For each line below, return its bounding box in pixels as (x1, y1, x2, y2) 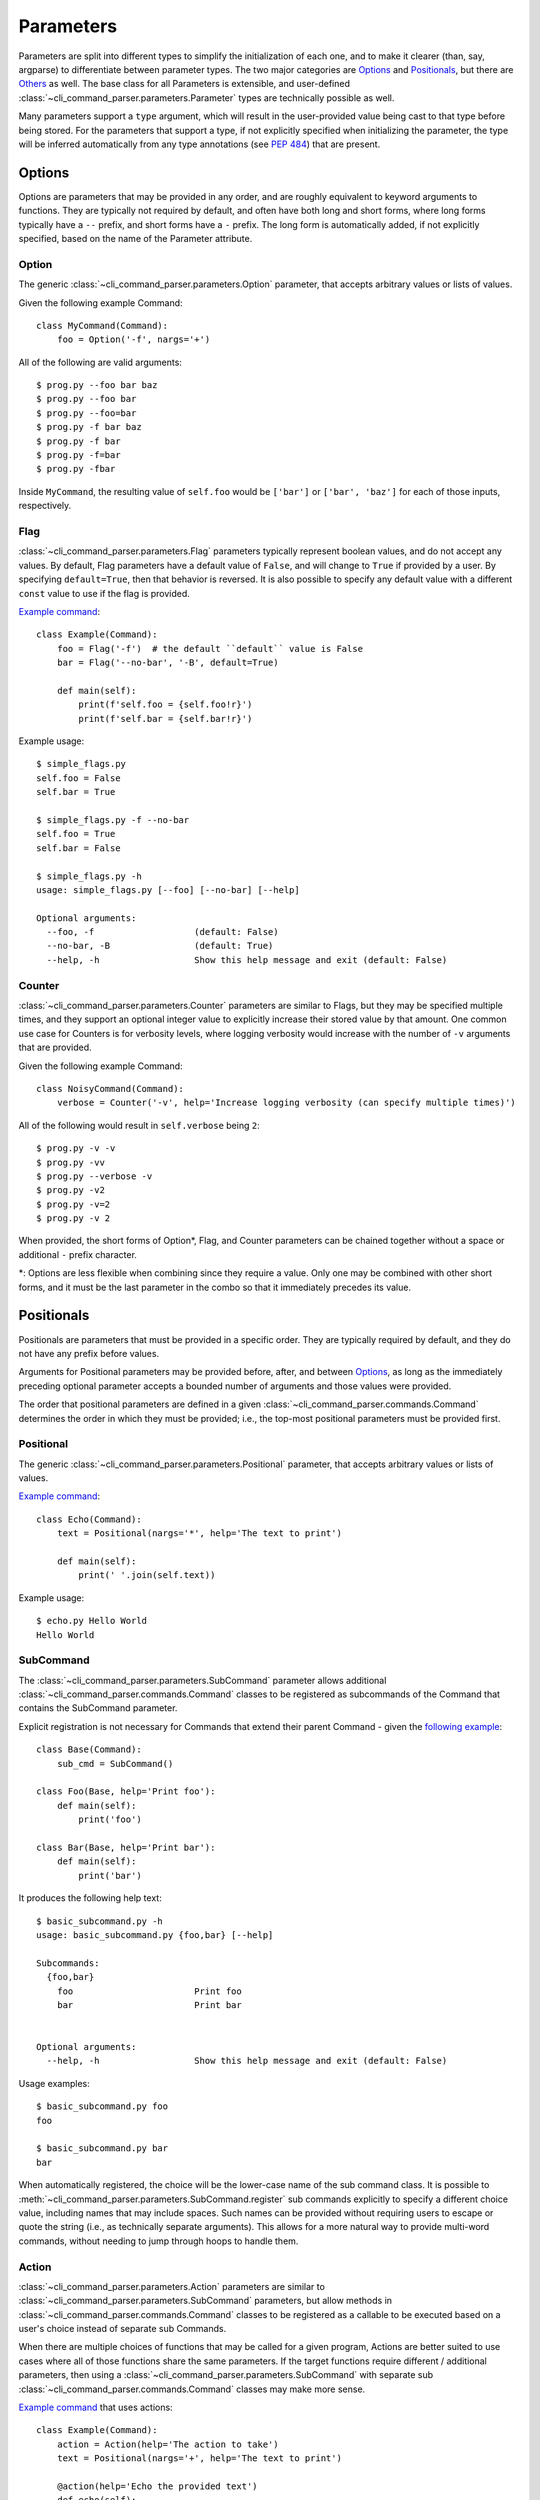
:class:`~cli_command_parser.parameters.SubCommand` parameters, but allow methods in (18, 2295, 393, 2307)
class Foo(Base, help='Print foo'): (36, 1786, 216, 1797)
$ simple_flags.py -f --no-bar (36, 814, 190, 825)
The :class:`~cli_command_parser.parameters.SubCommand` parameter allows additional (18, 1674, 387, 1686)
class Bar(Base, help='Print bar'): (36, 1842, 216, 1853)
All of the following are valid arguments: (18, 356, 182, 368)
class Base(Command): (36, 1744, 142, 1755)
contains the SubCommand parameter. (18, 1702, 178, 1714)
